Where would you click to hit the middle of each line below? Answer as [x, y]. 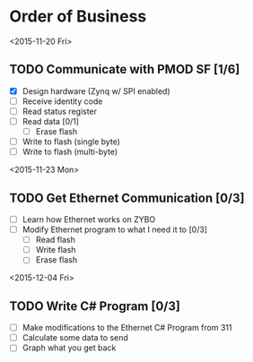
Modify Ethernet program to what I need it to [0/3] [115, 229]
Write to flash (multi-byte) [70, 152]
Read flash [56, 240]
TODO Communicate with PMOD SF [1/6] [125, 69]
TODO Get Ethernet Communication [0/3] [127, 198]
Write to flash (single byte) [71, 142]
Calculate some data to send [75, 338]
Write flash [56, 250]
